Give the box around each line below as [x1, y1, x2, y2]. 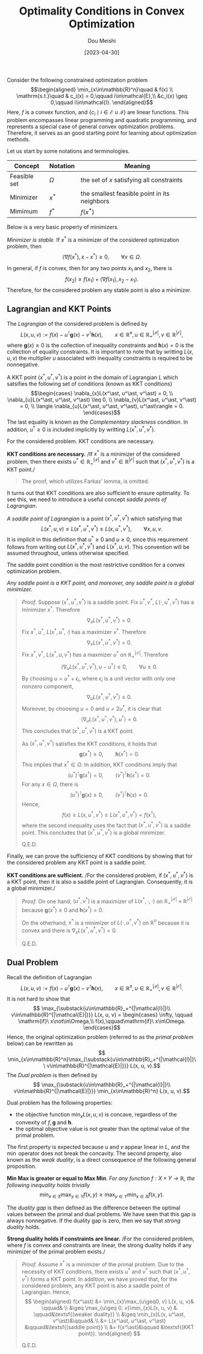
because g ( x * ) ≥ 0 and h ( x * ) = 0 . [21, 905, 104, 913]
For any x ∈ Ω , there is [21, 781, 79, 788]
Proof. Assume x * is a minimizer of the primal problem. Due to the [21, 1259, 184, 1268]
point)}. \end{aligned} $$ [78, 1330, 141, 1337]
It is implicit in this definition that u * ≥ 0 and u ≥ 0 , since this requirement [7, 534, 189, 543]
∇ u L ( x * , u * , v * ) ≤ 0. [87, 692, 132, 702]
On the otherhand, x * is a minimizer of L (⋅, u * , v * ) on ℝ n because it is [21, 918, 190, 926]
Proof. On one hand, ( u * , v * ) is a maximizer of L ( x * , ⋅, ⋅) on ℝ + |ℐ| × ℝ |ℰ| [21, 896, 193, 906]
